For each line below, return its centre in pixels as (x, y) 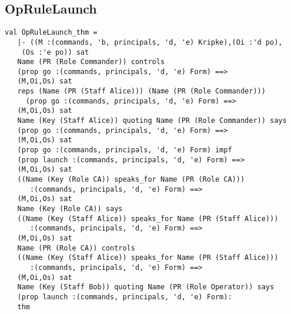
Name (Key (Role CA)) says (70, 209)
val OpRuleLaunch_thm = (51, 33)
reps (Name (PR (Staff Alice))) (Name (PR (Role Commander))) (141, 91)
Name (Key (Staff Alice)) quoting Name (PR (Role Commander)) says (152, 121)
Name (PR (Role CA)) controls (76, 248)
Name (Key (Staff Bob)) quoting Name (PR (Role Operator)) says (146, 287)
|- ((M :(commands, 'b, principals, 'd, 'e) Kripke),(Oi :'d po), (150, 42)
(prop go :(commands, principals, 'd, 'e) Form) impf (125, 150)
